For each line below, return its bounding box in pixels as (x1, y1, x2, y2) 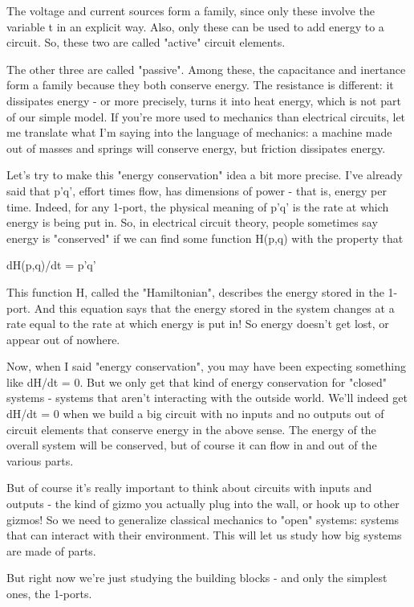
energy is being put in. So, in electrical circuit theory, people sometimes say (6, 214, 378, 231)
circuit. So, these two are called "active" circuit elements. (6, 34, 286, 51)
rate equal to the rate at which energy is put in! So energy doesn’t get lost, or (6, 315, 389, 332)
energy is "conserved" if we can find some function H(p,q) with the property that (6, 229, 404, 246)
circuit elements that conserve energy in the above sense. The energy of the (6, 420, 376, 437)
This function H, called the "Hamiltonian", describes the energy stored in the (6, 283, 384, 300)
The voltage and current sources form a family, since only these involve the (6, 2, 375, 18)
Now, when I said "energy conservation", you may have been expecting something (6, 358, 407, 375)
